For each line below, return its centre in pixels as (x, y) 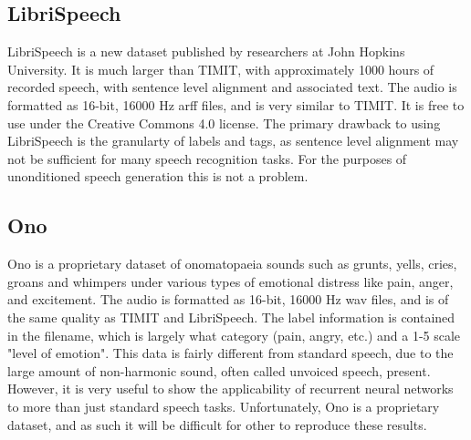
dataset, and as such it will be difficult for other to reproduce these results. (217, 424)
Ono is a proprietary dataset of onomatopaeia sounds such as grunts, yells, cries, (232, 264)
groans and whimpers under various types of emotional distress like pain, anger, (230, 281)
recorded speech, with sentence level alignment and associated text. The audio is (232, 87)
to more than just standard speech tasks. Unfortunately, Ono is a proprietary (224, 406)
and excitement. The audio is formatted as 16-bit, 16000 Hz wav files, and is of (228, 299)
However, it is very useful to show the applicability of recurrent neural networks (230, 389)
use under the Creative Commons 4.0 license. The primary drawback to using (224, 123)
